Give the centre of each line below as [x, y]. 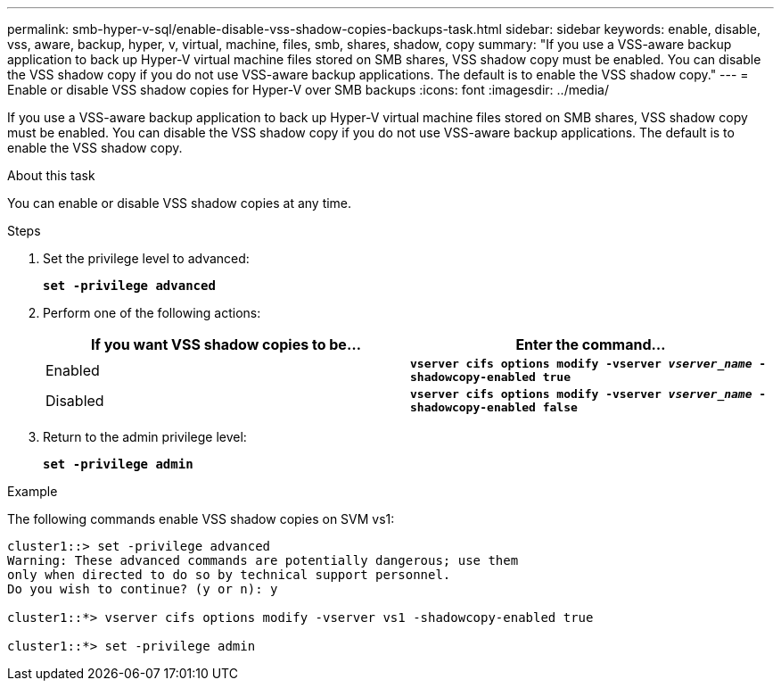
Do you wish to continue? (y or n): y [143, 589]
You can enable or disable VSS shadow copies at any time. [180, 203]
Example [33, 491]
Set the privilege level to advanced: [146, 258]
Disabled [75, 401]
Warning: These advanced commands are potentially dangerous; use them [263, 560]
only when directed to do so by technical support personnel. [229, 575]
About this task [51, 175]
